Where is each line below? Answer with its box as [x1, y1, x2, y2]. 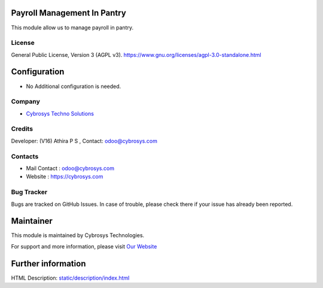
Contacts [11, 152, 39, 160]
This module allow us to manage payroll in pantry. [11, 24, 134, 31]
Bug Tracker [11, 188, 48, 196]
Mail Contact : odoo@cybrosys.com [26, 165, 115, 172]
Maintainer [11, 216, 53, 226]
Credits [11, 125, 33, 133]
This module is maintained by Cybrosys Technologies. [11, 232, 145, 239]
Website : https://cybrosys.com [26, 173, 103, 180]
